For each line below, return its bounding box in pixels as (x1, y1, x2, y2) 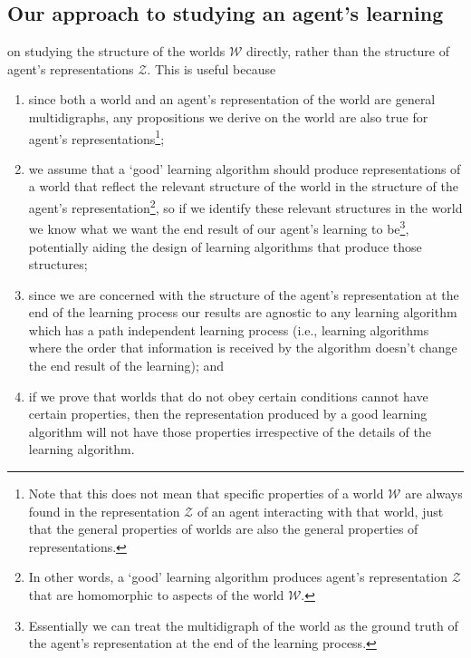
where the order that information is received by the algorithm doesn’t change (28, 338, 457, 357)
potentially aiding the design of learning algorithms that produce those (28, 237, 422, 256)
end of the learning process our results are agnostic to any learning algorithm (28, 303, 457, 322)
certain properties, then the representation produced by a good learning (28, 404, 428, 423)
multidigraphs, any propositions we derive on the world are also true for (28, 107, 428, 126)
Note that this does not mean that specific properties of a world (28, 484, 384, 503)
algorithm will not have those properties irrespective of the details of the (28, 421, 432, 440)
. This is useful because (147, 59, 276, 78)
